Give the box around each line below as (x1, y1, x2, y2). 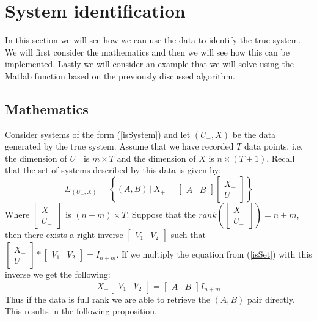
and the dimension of (117, 151, 196, 164)
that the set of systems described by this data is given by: (5, 164, 222, 176)
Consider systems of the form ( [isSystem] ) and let (5, 128, 191, 140)
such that (170, 228, 206, 241)
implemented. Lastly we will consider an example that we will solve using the (5, 57, 294, 70)
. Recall (266, 151, 295, 164)
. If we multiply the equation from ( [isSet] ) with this (116, 248, 312, 261)
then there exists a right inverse (5, 228, 123, 241)
